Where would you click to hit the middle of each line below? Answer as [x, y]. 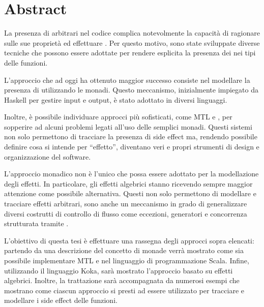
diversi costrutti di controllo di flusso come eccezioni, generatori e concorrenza [126, 213]
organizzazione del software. [48, 156]
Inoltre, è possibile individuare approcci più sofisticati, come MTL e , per [118, 117]
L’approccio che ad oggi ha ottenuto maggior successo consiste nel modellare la [127, 80]
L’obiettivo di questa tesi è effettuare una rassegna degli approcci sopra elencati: [129, 240]
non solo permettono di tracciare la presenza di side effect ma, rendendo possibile [131, 136]
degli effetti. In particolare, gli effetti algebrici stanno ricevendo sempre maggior [128, 183]
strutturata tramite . [36, 223]
